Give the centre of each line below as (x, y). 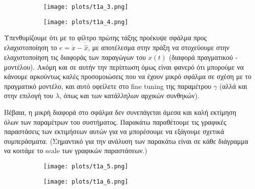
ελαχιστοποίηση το (31, 47)
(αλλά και (233, 86)
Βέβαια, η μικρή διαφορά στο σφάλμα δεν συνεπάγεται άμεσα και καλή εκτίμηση (120, 112)
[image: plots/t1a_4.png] (86, 22)
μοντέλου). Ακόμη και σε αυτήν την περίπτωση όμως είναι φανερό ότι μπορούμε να (124, 67)
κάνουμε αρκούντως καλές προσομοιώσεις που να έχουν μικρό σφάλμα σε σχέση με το (128, 76)
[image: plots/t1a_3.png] (86, 7)
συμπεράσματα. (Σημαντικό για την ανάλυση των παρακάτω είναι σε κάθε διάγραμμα (126, 141)
